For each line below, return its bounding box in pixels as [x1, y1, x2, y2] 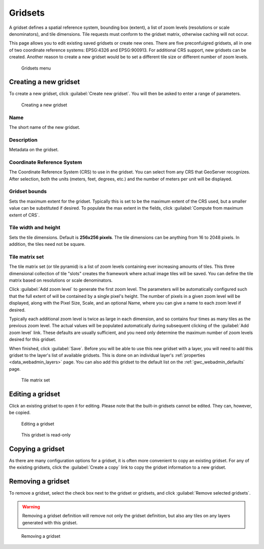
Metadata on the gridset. [9, 147, 59, 153]
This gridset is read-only [21, 432, 71, 438]
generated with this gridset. [22, 520, 78, 525]
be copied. [9, 409, 31, 416]
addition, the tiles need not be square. [9, 241, 86, 247]
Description [9, 136, 38, 143]
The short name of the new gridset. [9, 124, 81, 130]
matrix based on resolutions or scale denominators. [9, 277, 113, 283]
